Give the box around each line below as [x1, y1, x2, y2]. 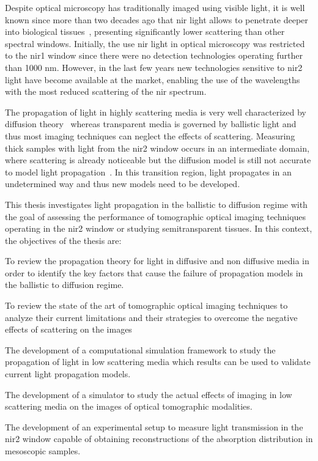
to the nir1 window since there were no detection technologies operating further [5, 49, 303, 62]
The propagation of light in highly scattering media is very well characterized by [5, 105, 306, 118]
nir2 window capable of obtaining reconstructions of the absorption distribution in [5, 432, 313, 445]
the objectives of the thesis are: [5, 234, 122, 246]
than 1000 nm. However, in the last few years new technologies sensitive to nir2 [5, 61, 303, 73]
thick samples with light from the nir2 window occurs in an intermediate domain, [5, 141, 309, 154]
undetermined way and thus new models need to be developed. [5, 177, 240, 190]
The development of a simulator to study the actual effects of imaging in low [5, 388, 292, 400]
